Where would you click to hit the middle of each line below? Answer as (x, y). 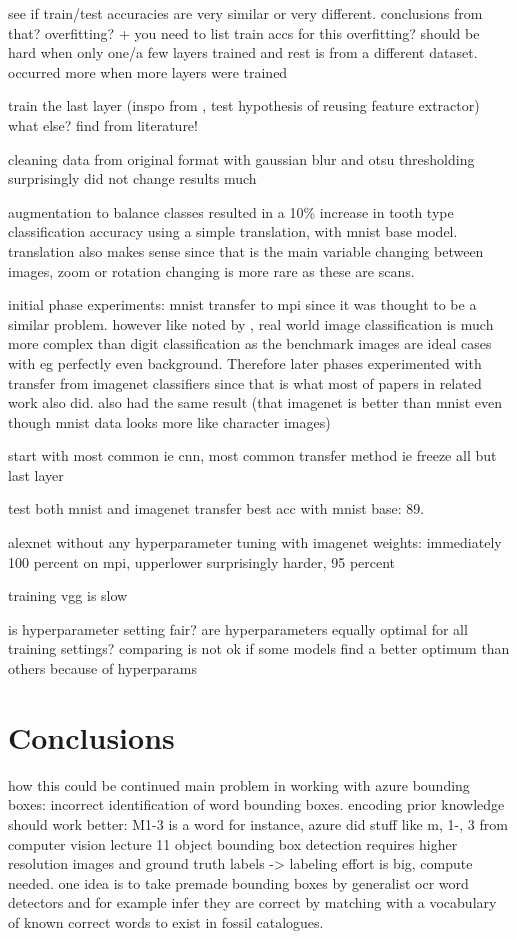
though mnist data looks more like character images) (169, 421)
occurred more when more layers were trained (148, 71)
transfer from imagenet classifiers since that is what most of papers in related (245, 382)
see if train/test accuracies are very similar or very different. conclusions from (245, 13)
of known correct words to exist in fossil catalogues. (166, 921)
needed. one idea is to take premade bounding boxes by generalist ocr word (238, 882)
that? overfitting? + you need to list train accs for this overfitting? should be (244, 32)
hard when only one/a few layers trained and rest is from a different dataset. (243, 52)
